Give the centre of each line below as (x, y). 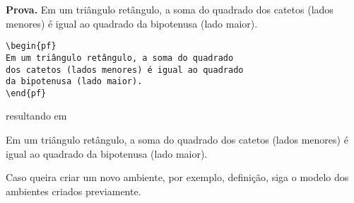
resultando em (36, 116)
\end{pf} (26, 93)
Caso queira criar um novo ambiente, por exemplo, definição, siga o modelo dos (177, 177)
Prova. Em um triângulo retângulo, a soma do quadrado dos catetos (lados (170, 9)
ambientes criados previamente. (73, 191)
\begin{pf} (31, 46)
